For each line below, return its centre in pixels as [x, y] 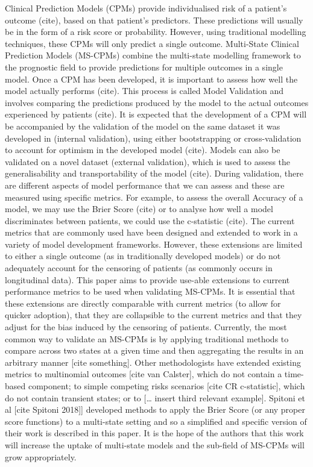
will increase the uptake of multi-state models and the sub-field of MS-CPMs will [155, 444]
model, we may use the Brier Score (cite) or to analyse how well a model [139, 209]
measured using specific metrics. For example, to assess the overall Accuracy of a [154, 197]
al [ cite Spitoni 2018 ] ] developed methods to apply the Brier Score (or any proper [155, 409]
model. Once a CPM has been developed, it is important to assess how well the [151, 79]
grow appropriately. [41, 456]
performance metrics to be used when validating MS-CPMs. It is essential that [150, 291]
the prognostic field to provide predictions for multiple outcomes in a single [144, 67]
